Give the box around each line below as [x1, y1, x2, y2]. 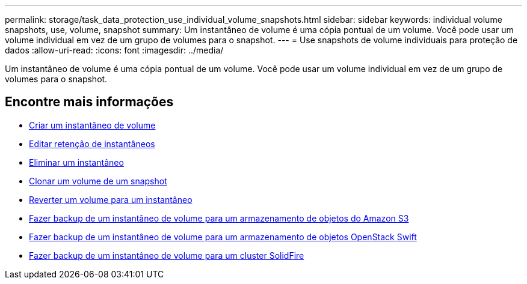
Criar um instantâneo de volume [29, 119, 156, 130]
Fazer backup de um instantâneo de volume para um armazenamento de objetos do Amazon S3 [29, 213, 409, 223]
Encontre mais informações [5, 94, 174, 110]
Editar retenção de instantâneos [29, 138, 155, 149]
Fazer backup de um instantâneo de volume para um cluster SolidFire [29, 250, 304, 261]
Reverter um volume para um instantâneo [29, 194, 193, 205]
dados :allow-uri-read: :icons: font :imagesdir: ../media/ [5, 45, 224, 55]
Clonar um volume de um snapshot [29, 175, 167, 186]
